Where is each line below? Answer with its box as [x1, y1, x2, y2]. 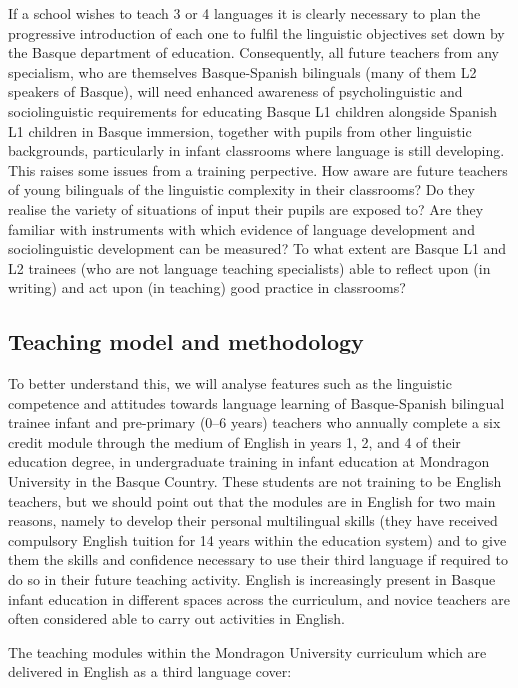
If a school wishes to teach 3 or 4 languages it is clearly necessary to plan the [8, 3, 481, 23]
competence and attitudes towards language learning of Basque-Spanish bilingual [8, 392, 505, 413]
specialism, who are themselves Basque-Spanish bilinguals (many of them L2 [8, 61, 477, 82]
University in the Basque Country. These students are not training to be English [8, 471, 502, 492]
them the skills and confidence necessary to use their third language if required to [8, 549, 508, 570]
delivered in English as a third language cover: [8, 661, 292, 682]
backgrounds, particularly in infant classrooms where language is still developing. [8, 140, 505, 161]
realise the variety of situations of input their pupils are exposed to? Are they [8, 198, 484, 219]
